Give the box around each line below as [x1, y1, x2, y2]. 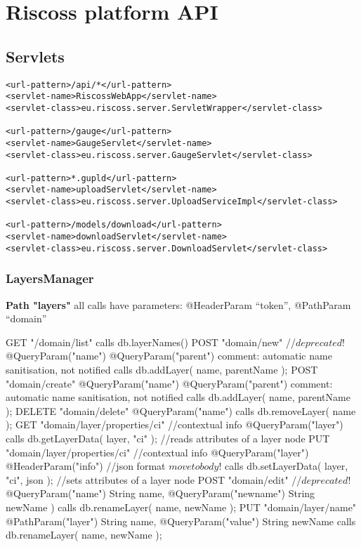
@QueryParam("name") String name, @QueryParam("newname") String [6, 486, 315, 501]
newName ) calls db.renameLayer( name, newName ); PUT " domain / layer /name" [6, 499, 357, 514]
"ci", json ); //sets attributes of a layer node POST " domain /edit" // [6, 472, 302, 487]
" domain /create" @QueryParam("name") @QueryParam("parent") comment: [6, 376, 333, 390]
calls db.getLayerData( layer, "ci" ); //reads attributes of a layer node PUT [6, 430, 330, 445]
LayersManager [6, 270, 94, 287]
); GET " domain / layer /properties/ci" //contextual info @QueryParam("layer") [6, 417, 343, 432]
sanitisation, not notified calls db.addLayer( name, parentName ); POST [6, 362, 318, 377]
